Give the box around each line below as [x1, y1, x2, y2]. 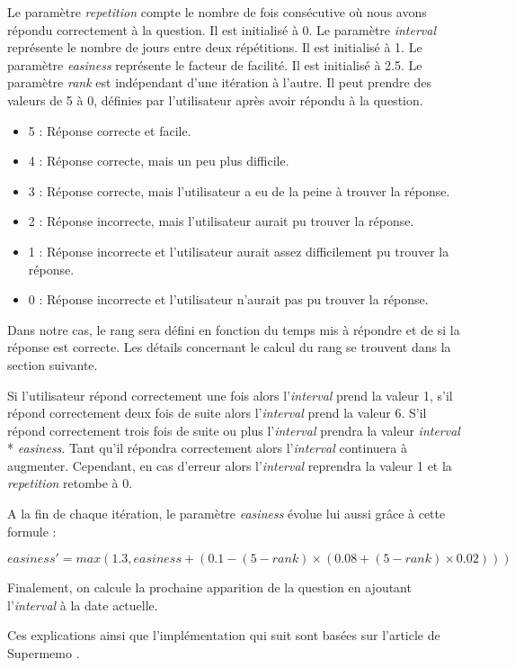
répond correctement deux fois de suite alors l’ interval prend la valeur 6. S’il [7, 403, 427, 422]
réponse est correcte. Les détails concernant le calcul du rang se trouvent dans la [7, 338, 451, 357]
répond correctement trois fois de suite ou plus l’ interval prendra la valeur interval [7, 420, 460, 439]
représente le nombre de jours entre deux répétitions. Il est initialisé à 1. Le [7, 38, 422, 57]
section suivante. [7, 355, 98, 374]
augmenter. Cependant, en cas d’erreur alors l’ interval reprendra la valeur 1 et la [7, 456, 452, 474]
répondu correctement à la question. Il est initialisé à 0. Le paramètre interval [7, 20, 437, 39]
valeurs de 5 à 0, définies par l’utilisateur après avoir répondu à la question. [7, 90, 423, 109]
